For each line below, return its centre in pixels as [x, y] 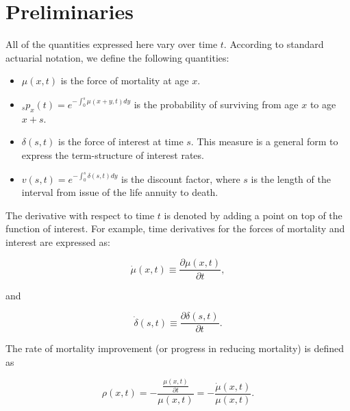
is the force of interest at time [121, 141]
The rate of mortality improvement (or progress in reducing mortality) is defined [175, 348]
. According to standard [274, 44]
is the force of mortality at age [125, 80]
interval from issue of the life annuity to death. [120, 192]
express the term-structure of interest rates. [113, 154]
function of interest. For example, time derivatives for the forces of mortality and [175, 228]
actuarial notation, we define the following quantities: [117, 57]
